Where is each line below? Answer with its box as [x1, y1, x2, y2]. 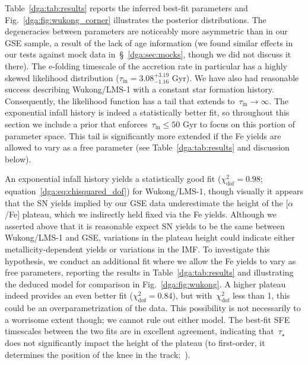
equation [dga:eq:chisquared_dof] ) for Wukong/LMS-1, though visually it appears [5, 185, 304, 197]
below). [5, 152, 31, 165]
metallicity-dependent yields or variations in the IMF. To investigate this [5, 243, 270, 255]
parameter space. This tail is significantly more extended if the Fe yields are [5, 129, 281, 142]
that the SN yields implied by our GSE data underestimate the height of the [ [5, 196, 288, 209]
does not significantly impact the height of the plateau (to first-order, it [5, 337, 265, 349]
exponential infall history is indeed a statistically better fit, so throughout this [5, 106, 290, 119]
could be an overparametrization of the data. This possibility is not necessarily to [5, 302, 301, 314]
